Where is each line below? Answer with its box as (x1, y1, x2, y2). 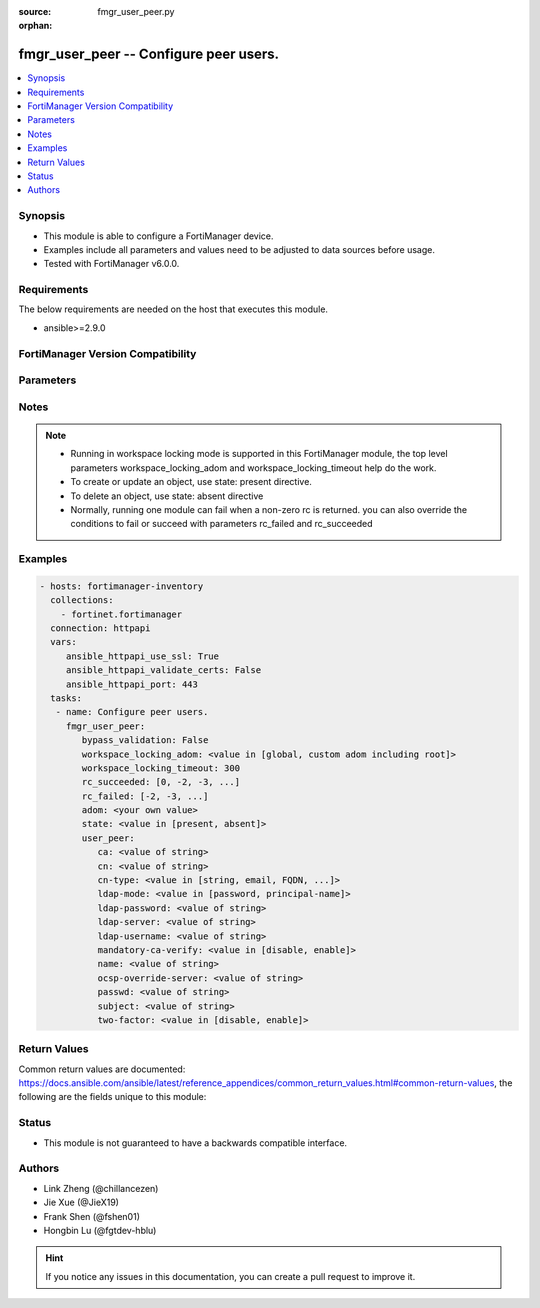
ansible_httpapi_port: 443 (65, 678, 199, 690)
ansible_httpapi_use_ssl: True (65, 650, 220, 662)
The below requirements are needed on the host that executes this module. (18, 303, 329, 315)
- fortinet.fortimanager (60, 608, 183, 620)
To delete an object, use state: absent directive (70, 490, 264, 502)
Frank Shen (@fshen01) (43, 1210, 140, 1222)
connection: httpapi (50, 623, 151, 634)
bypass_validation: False (81, 735, 209, 746)
